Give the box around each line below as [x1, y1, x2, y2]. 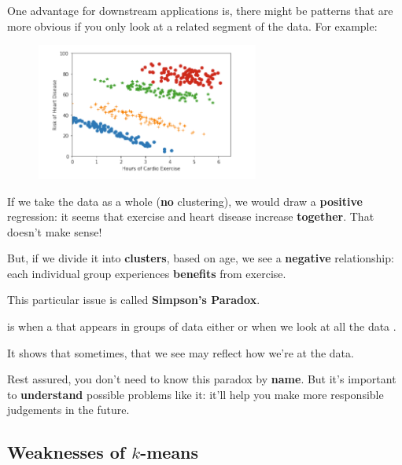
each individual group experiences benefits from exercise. [7, 265, 286, 281]
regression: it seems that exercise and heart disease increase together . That [7, 208, 374, 225]
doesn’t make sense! [7, 223, 102, 240]
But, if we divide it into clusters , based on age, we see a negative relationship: [7, 250, 394, 266]
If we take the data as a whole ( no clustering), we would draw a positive [7, 192, 363, 209]
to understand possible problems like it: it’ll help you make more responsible [7, 386, 384, 402]
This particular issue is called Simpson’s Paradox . [7, 291, 260, 308]
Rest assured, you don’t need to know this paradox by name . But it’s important [7, 371, 396, 387]
